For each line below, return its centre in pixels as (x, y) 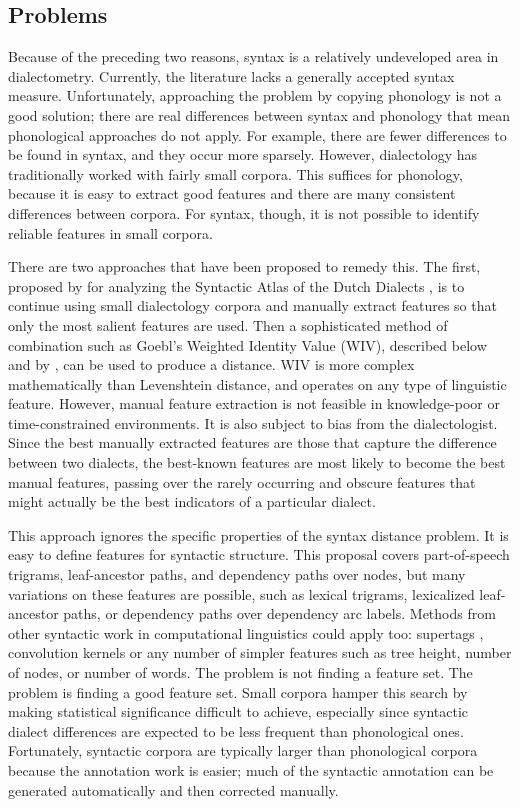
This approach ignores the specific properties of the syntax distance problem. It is (258, 534)
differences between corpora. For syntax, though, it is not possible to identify (244, 212)
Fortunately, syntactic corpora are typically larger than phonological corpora (243, 750)
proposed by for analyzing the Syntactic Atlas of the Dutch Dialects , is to (236, 285)
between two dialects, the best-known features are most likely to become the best (257, 462)
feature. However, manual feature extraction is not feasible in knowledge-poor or (254, 403)
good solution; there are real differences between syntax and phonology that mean (259, 114)
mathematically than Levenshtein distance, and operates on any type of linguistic (257, 383)
